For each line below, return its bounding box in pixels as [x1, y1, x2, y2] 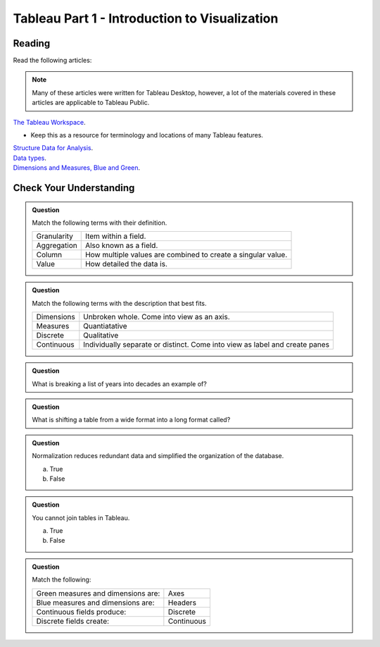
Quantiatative [83, 321, 127, 331]
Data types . [13, 154, 47, 162]
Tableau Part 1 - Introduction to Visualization [13, 11, 279, 26]
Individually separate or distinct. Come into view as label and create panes [83, 340, 330, 350]
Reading [13, 37, 51, 49]
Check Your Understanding [13, 182, 135, 194]
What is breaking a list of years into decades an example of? [32, 379, 207, 388]
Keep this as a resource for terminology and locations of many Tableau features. [30, 131, 264, 140]
